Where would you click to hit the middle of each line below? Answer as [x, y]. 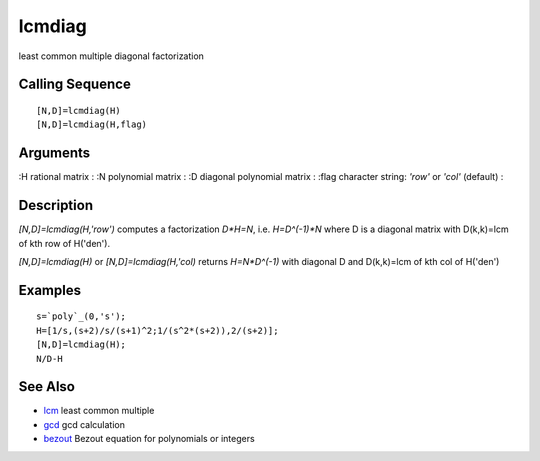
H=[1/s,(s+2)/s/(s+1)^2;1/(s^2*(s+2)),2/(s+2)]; [157, 330]
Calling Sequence [75, 84]
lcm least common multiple [99, 411]
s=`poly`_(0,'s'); [81, 316]
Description [56, 205]
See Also [46, 386]
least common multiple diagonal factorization [111, 56]
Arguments [54, 153]
